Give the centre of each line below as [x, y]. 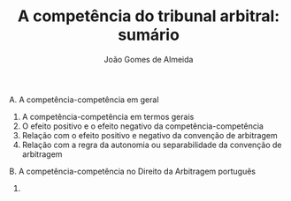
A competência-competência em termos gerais [108, 116]
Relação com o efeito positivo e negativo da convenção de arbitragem [149, 135]
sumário [149, 35]
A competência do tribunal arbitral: [149, 16]
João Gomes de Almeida [149, 59]
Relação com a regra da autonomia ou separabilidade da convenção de [152, 145]
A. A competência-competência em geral [84, 100]
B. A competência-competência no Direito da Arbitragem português [133, 171]
